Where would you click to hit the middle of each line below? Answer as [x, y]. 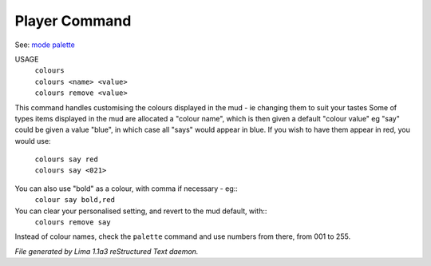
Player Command [73, 21]
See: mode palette [45, 45]
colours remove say [73, 222]
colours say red [67, 159]
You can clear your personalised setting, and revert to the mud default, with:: [141, 211]
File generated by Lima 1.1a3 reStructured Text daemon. [107, 251]
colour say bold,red [75, 200]
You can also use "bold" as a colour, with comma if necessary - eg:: [127, 189]
